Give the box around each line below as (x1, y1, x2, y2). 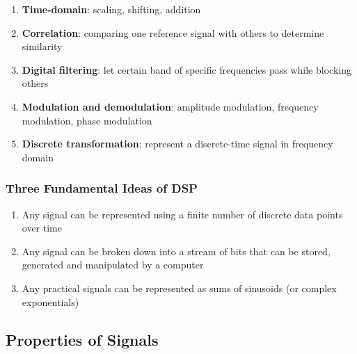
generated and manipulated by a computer (22, 257, 204, 272)
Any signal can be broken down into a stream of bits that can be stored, (22, 243, 331, 258)
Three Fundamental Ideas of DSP (6, 179, 198, 197)
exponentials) (22, 294, 79, 309)
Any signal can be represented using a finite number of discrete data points (22, 207, 343, 221)
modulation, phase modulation (22, 113, 152, 127)
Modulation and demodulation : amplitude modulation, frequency (22, 99, 319, 113)
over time (22, 220, 62, 235)
